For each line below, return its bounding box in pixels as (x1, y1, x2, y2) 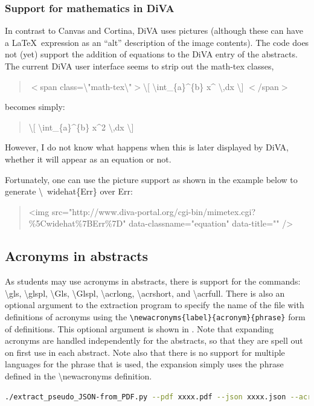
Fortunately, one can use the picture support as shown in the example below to (5, 173, 298, 185)
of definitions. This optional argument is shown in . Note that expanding (5, 322, 274, 335)
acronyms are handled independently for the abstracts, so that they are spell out (5, 334, 303, 347)
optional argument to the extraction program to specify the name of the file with (5, 298, 304, 311)
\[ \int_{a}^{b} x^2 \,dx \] (28, 120, 134, 133)
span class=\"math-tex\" (40, 80, 132, 92)
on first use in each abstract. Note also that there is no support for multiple (5, 346, 285, 358)
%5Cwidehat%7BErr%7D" (28, 217, 126, 230)
